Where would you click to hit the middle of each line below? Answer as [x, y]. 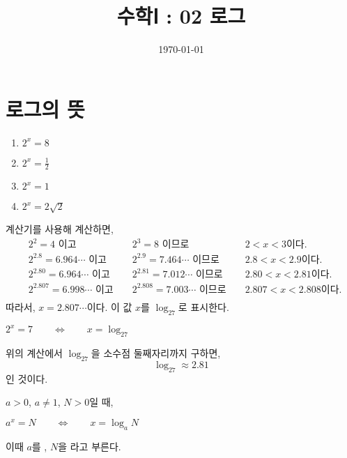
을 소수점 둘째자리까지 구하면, [156, 353]
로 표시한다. [203, 307]
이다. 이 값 [109, 307]
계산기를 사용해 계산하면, [60, 229]
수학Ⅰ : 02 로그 [181, 16]
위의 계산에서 [34, 353]
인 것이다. [27, 378]
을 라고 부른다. [90, 446]
